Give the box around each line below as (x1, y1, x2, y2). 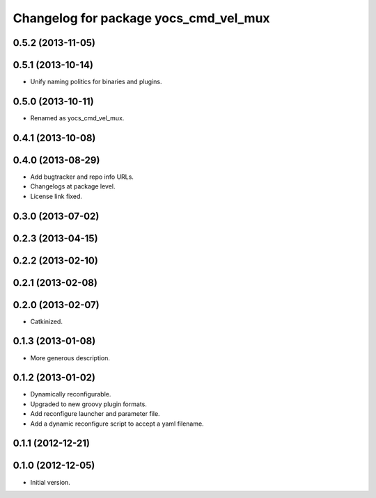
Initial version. (30, 478, 71, 486)
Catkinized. (30, 317, 63, 326)
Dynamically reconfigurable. (30, 390, 111, 399)
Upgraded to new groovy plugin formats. (30, 400, 148, 408)
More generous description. (30, 353, 111, 362)
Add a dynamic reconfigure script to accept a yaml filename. (30, 419, 205, 428)
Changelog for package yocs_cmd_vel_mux (13, 10, 271, 26)
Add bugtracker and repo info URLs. (30, 172, 134, 181)
